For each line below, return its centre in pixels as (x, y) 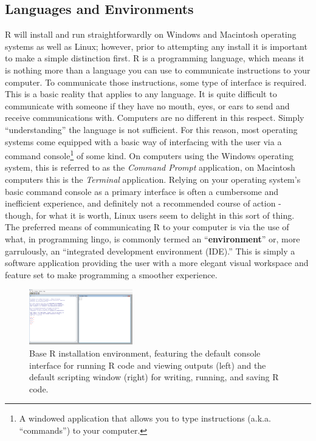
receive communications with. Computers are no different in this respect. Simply (155, 118)
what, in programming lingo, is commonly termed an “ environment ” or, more (153, 238)
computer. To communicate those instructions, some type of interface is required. (156, 82)
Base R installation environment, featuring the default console (145, 353)
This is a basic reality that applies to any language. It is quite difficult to (141, 94)
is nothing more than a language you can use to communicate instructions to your (158, 70)
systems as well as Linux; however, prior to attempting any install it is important (156, 46)
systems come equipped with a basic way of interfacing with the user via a (143, 141)
